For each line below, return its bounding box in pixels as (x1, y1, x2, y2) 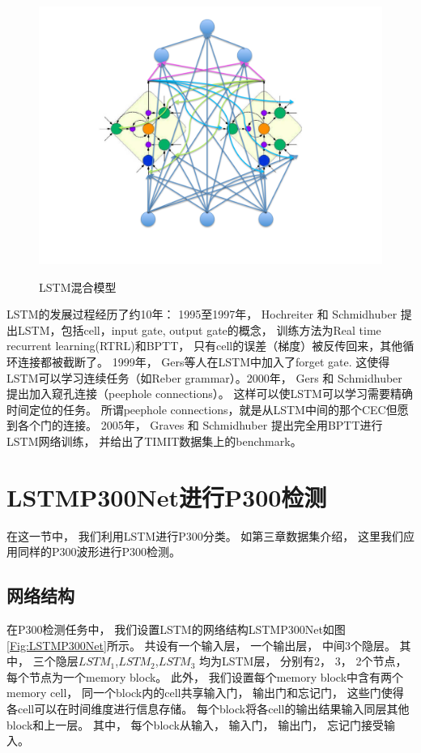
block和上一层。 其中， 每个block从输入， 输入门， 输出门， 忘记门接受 (6, 716, 384, 733)
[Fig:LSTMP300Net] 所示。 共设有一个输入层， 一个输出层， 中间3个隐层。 (6, 636, 396, 653)
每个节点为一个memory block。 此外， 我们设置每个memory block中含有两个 (6, 668, 404, 685)
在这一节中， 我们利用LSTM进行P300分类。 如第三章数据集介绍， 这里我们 (6, 527, 403, 544)
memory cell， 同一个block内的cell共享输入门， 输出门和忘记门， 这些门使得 (6, 684, 404, 701)
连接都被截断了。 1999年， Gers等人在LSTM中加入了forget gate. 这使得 (17, 353, 390, 370)
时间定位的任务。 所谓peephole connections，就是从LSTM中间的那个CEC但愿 (6, 400, 409, 417)
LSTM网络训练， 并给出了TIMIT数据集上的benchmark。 (6, 432, 302, 449)
